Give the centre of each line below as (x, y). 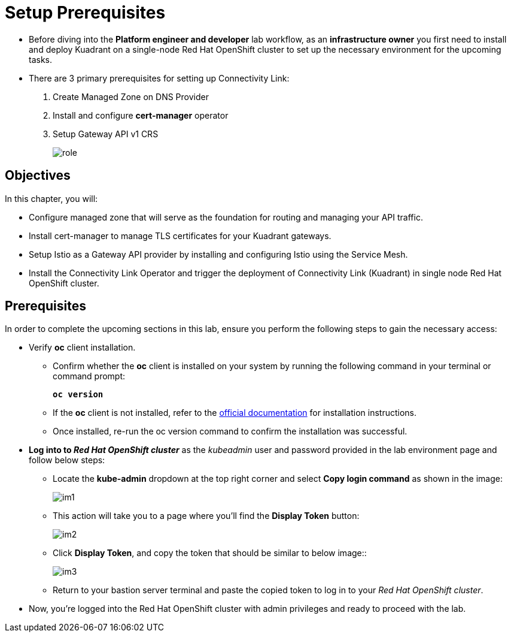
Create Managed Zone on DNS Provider (131, 96)
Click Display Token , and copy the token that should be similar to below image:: (210, 553)
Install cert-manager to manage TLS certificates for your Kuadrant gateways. (180, 236)
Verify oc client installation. (82, 348)
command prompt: (89, 376)
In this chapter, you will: (51, 198)
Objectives (38, 176)
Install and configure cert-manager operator (141, 115)
